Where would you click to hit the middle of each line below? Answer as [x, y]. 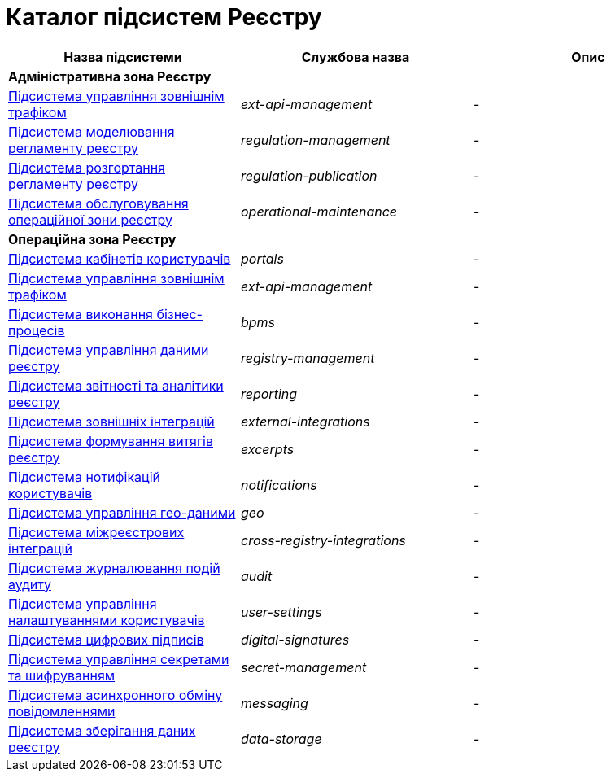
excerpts [267, 449]
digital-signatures [295, 639]
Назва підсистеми [123, 57]
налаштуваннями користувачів [107, 620]
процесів [37, 330]
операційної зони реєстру [90, 219]
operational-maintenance [319, 211]
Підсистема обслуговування [98, 203]
